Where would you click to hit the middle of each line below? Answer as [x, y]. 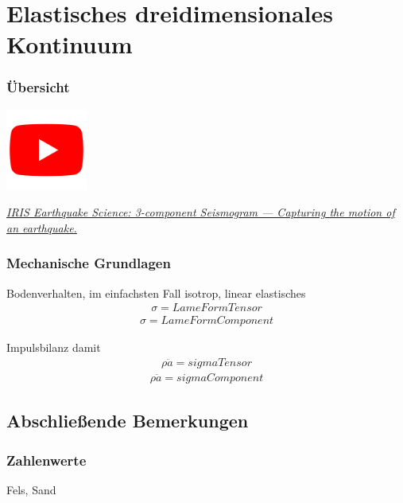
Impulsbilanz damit [54, 347]
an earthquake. [42, 227]
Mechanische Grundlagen [89, 263]
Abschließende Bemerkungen [128, 421]
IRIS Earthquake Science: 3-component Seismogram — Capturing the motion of [201, 212]
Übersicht [38, 87]
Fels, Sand [31, 489]
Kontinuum [70, 44]
